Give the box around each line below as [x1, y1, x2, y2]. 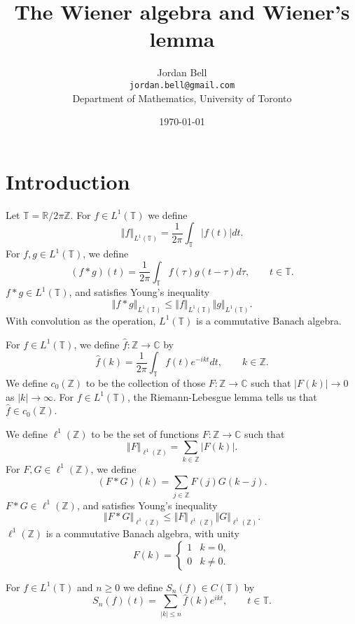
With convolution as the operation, [6, 313, 156, 327]
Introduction [6, 166, 130, 195]
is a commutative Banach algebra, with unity [46, 525, 239, 540]
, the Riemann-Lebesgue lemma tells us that [127, 389, 317, 404]
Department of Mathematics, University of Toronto [72, 90, 292, 105]
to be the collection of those [85, 375, 206, 390]
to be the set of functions [91, 426, 200, 441]
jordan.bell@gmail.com [129, 80, 235, 90]
